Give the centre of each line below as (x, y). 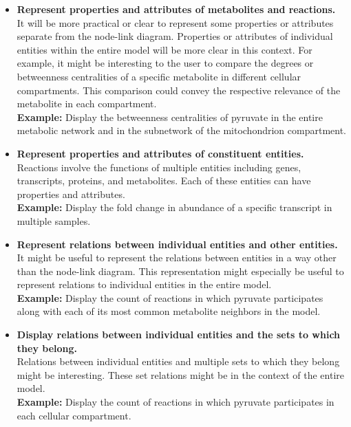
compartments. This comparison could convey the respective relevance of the (179, 90)
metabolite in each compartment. (87, 103)
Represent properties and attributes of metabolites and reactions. (176, 9)
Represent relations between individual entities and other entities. (177, 244)
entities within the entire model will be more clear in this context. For (164, 49)
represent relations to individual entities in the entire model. (144, 284)
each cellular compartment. (74, 415)
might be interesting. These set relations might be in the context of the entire (181, 374)
